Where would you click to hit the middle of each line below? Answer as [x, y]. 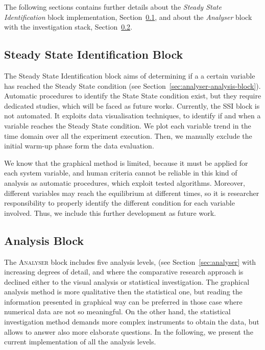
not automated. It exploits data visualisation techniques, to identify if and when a [132, 116]
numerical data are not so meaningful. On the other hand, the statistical [117, 311]
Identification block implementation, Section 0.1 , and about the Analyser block [128, 17]
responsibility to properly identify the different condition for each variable [119, 203]
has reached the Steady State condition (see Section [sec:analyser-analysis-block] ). [132, 85]
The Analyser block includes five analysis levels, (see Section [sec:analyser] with [130, 261]
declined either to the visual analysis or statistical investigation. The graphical [127, 281]
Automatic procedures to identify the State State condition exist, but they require [133, 96]
